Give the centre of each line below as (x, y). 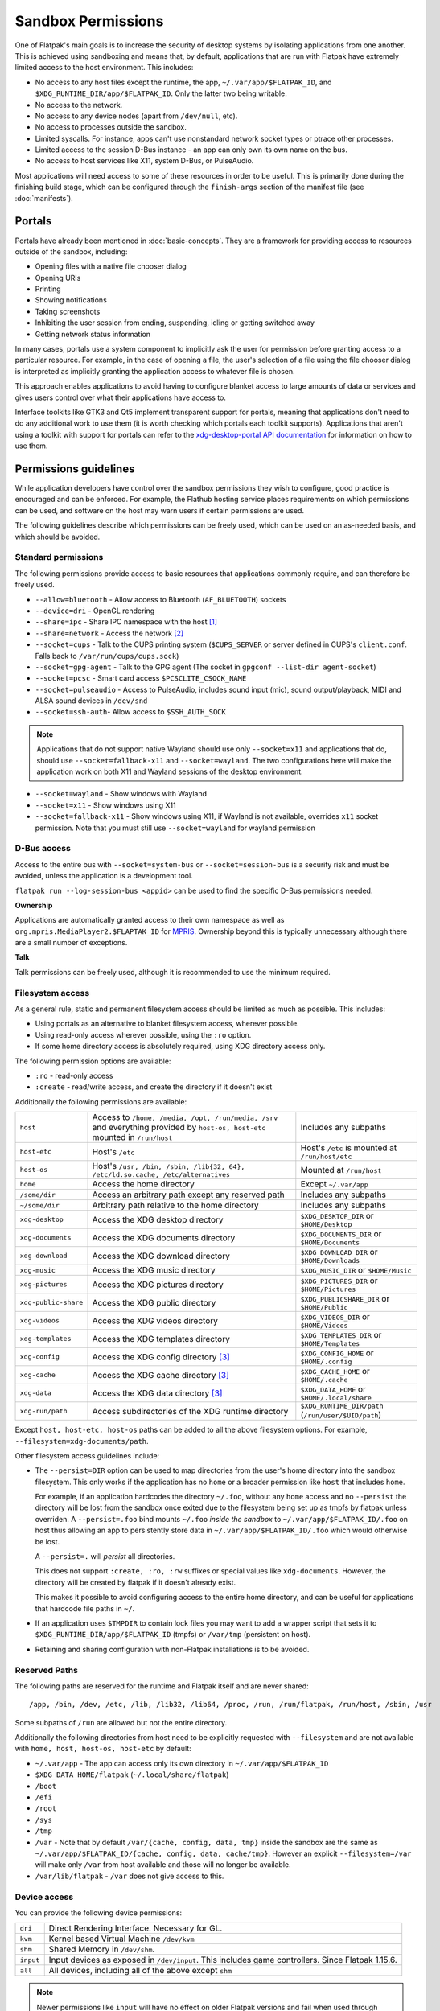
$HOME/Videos (324, 1326)
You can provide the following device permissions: (99, 1912)
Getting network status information (93, 334)
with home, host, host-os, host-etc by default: (103, 1749)
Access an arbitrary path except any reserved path (188, 1195)
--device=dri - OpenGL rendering (95, 611)
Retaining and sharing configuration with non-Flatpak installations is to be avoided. (172, 1649)
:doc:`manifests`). (44, 198)
